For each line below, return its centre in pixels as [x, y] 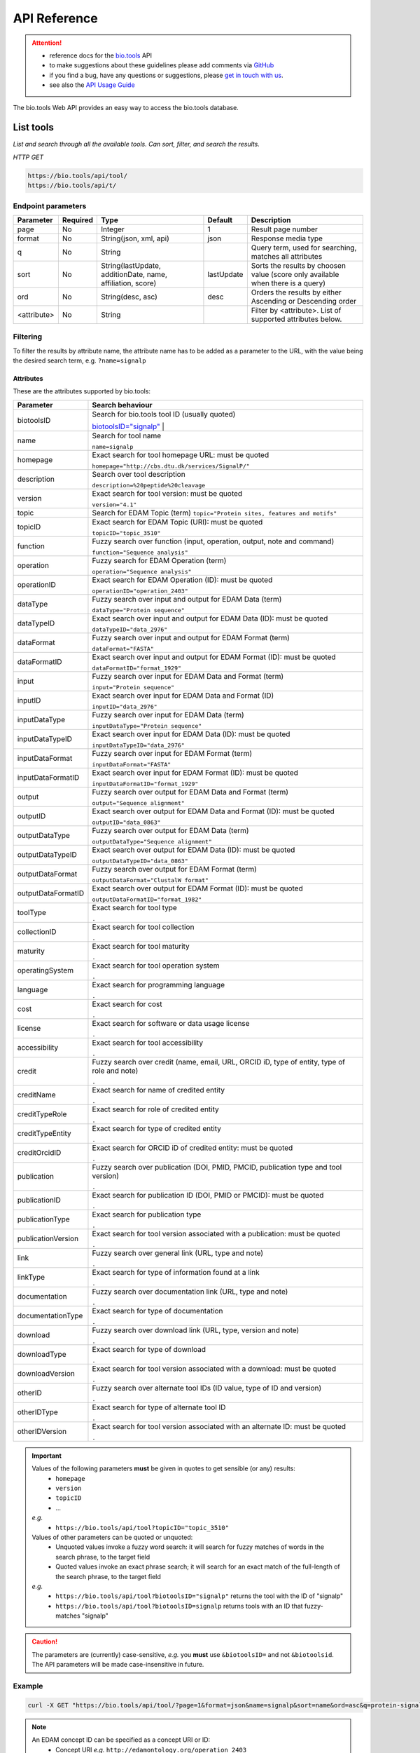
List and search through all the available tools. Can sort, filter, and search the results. [136, 144]
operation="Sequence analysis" [142, 571]
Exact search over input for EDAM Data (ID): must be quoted [191, 734]
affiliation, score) [128, 283]
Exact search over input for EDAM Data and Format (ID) [183, 696]
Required [78, 219]
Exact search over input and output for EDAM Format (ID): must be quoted [214, 657]
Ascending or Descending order [304, 301]
